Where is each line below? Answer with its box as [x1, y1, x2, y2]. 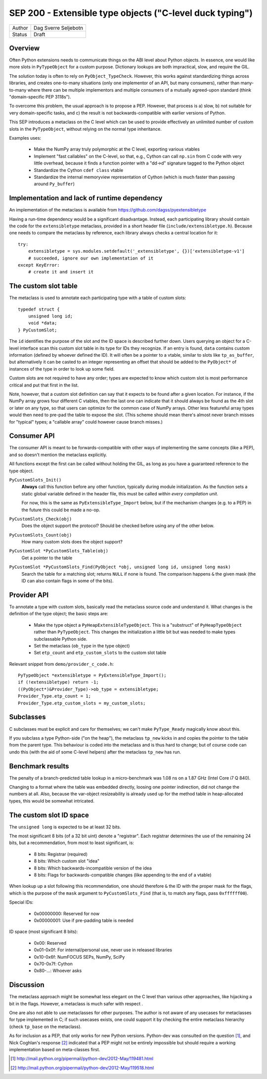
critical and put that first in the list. [9, 382, 79, 388]
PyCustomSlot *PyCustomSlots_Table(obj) [9, 548, 109, 554]
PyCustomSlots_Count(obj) [9, 532, 72, 538]
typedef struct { [18, 306, 60, 312]
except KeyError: [18, 262, 60, 268]
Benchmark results [9, 762, 69, 770]
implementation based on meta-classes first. [9, 1046, 100, 1052]
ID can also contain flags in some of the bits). [21, 578, 114, 584]
